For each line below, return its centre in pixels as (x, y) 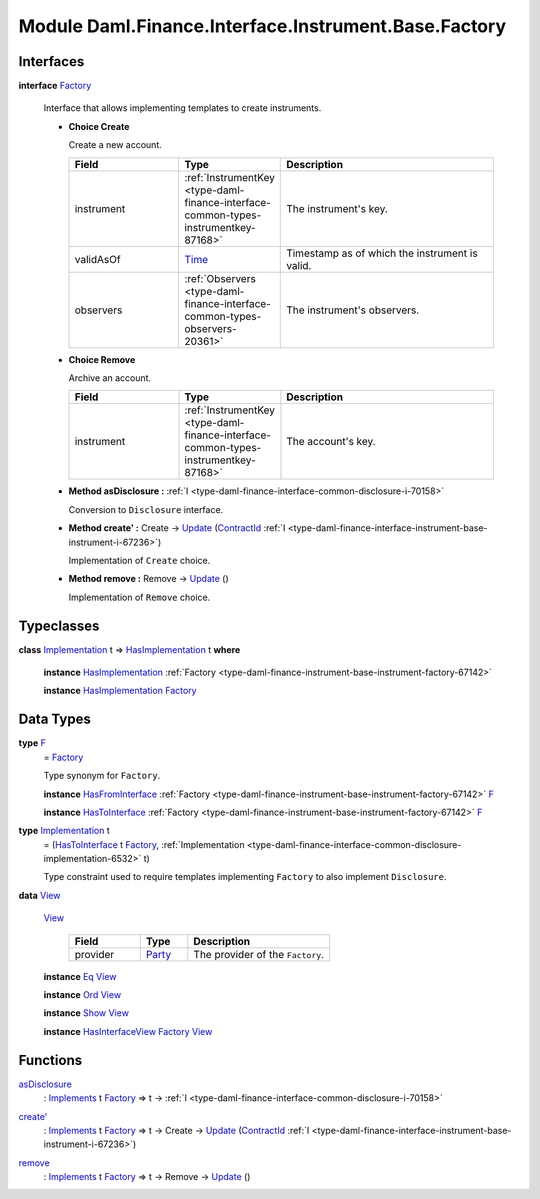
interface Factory (55, 86)
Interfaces (51, 61)
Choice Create (99, 126)
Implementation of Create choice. (139, 560)
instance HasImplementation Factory (120, 691)
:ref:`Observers (220, 278)
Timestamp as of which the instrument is (382, 253)
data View (39, 895)
